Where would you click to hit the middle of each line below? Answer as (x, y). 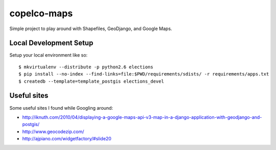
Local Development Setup (51, 43)
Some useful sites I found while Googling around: (61, 108)
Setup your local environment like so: (49, 55)
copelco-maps (41, 13)
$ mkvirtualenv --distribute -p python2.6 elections (86, 67)
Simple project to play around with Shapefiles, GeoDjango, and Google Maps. (91, 29)
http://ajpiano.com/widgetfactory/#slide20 (67, 139)
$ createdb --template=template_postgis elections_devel (91, 81)
